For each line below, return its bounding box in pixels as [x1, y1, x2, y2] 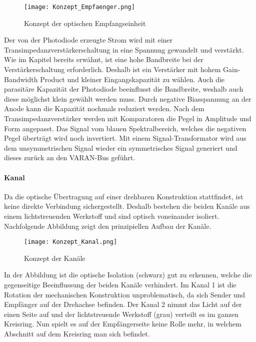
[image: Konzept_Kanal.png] [24, 238, 117, 246]
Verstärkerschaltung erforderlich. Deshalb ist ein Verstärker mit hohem [4, 64, 221, 75]
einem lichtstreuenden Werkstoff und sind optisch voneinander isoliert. [4, 210, 219, 221]
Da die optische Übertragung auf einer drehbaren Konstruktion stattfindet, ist [4, 191, 243, 201]
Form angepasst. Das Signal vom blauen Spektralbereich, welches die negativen [4, 123, 246, 133]
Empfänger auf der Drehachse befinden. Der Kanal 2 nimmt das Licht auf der [4, 299, 242, 309]
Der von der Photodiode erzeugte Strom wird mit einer [4, 35, 173, 45]
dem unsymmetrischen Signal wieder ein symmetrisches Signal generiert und [4, 142, 237, 153]
